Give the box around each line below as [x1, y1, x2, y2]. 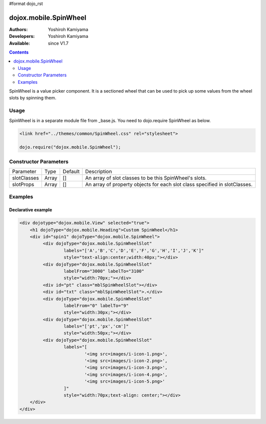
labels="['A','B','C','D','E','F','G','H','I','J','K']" [63, 248, 204, 253]
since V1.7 [48, 40, 69, 46]
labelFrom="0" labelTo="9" [63, 303, 129, 308]
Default [63, 168, 80, 175]
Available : [9, 40, 31, 46]
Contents [9, 49, 29, 55]
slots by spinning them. [9, 95, 57, 101]
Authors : [9, 26, 28, 32]
